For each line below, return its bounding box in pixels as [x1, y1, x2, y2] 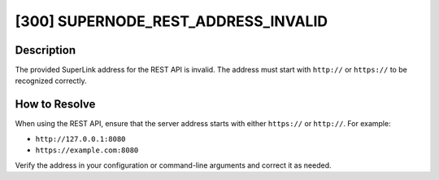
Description [15, 43, 76, 57]
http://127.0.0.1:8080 [35, 134, 126, 143]
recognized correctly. [15, 76, 87, 86]
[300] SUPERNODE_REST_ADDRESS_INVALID [15, 12, 328, 30]
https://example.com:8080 [35, 146, 139, 155]
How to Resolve [15, 98, 96, 112]
